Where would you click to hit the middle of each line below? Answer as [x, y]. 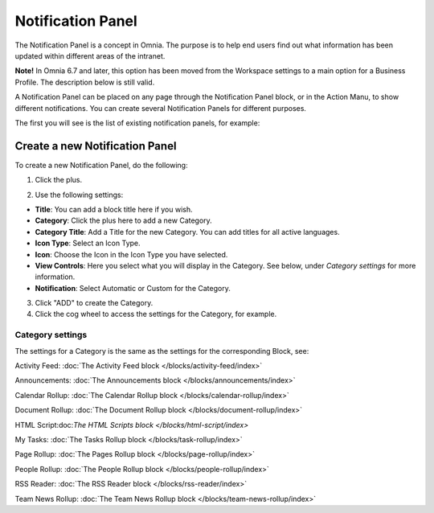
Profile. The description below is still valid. [85, 82]
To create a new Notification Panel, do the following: [101, 165]
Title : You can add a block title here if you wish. [114, 209]
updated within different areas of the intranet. [90, 55]
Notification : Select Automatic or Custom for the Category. [133, 288]
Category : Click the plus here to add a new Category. [123, 220]
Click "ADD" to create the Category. [94, 303]
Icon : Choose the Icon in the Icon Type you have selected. [131, 254]
